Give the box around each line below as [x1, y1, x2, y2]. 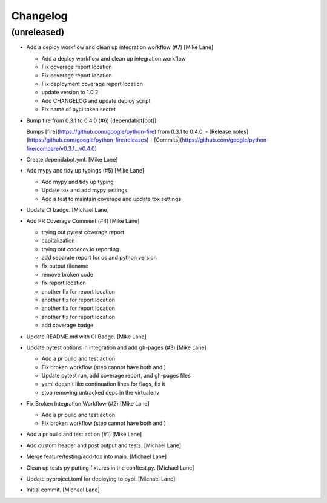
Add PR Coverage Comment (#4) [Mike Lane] [26, 217, 140, 225]
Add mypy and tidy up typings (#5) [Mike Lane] [26, 167, 145, 174]
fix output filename [41, 262, 89, 269]
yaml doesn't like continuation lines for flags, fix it [41, 380, 166, 387]
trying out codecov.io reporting [41, 245, 119, 252]
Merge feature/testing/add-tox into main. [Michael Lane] [26, 453, 167, 460]
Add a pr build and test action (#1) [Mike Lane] [26, 430, 142, 438]
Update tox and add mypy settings [41, 186, 128, 194]
